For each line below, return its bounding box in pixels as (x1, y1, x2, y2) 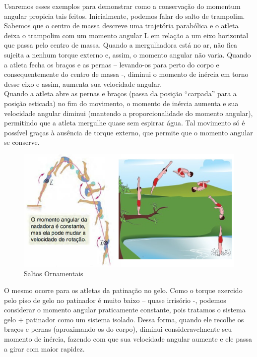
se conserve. (4, 137, 40, 147)
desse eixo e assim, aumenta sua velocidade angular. (4, 78, 162, 89)
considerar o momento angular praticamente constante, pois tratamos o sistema (4, 304, 246, 315)
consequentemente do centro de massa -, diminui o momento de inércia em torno (4, 69, 249, 79)
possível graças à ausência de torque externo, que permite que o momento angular (4, 127, 253, 137)
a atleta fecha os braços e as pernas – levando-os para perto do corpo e (4, 59, 219, 69)
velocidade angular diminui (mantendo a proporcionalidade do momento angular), (4, 108, 253, 118)
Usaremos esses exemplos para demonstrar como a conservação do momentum (4, 1, 241, 11)
